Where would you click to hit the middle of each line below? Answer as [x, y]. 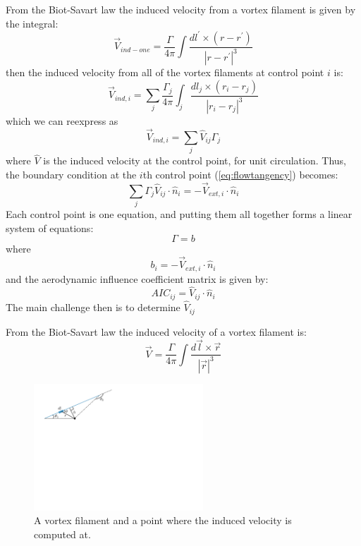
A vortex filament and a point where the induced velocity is [163, 520]
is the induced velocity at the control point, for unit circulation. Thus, [195, 160]
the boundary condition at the [71, 174]
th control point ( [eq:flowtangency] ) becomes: [240, 174]
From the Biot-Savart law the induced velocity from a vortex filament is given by [181, 9]
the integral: [32, 23]
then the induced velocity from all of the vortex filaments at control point [165, 72]
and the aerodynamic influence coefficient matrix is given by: [137, 278]
